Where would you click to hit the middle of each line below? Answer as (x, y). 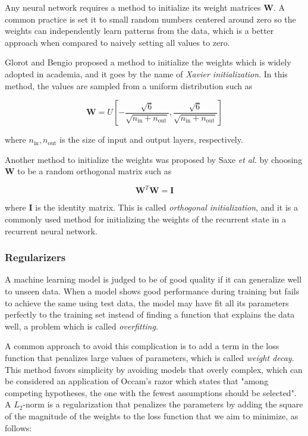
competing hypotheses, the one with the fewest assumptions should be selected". (151, 392)
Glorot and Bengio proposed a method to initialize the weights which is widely (148, 62)
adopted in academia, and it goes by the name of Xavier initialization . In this (146, 73)
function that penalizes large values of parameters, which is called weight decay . (150, 357)
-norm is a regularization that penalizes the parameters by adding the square (163, 404)
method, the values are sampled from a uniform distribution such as (129, 85)
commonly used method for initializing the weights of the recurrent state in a (145, 219)
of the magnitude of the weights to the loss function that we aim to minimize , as (152, 415)
